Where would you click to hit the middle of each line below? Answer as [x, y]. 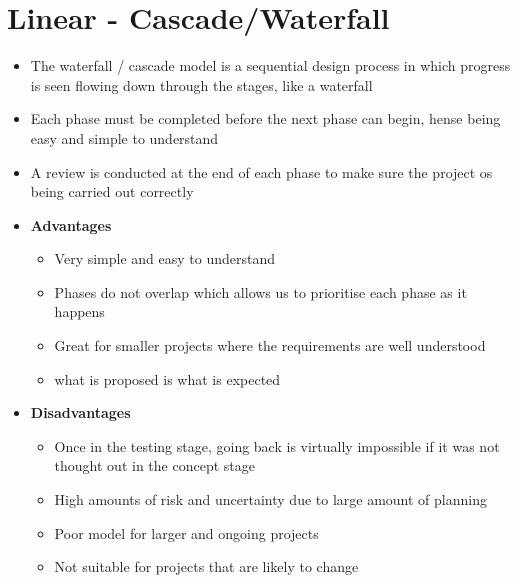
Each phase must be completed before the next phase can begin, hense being [265, 118]
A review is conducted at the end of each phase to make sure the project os [261, 171]
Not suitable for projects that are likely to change [206, 566]
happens [79, 311]
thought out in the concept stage [154, 465]
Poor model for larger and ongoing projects [186, 532]
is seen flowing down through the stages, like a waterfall [201, 84]
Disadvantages [80, 412]
